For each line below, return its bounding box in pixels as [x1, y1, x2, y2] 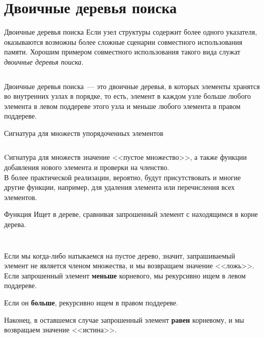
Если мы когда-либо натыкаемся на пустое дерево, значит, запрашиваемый [4, 250, 235, 261]
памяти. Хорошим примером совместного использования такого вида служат [4, 46, 241, 57]
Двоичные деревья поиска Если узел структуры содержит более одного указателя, [4, 26, 257, 37]
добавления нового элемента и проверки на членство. [4, 162, 170, 173]
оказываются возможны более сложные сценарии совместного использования [4, 36, 243, 47]
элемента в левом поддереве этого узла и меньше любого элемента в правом [4, 100, 241, 111]
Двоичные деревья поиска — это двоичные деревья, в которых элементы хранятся [4, 80, 260, 91]
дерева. [4, 219, 26, 230]
